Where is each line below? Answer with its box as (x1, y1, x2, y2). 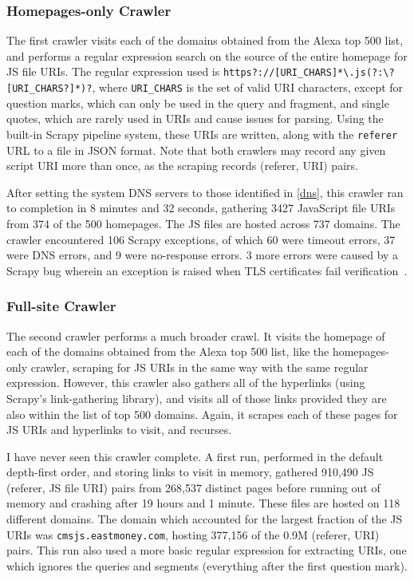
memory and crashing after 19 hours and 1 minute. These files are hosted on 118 (6, 495, 400, 511)
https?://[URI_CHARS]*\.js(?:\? (223, 67, 395, 79)
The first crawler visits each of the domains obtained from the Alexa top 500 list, (6, 32, 404, 49)
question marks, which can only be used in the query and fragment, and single (6, 94, 389, 111)
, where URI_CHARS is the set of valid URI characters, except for (92, 79, 404, 96)
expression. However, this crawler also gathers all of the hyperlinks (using (6, 374, 365, 391)
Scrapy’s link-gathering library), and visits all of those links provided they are (6, 389, 387, 406)
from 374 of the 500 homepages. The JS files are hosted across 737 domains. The (6, 215, 400, 231)
